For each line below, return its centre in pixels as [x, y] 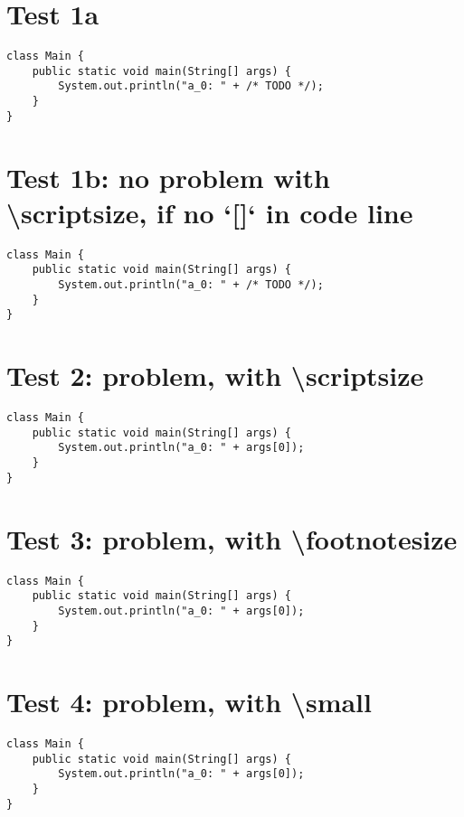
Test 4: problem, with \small [189, 701]
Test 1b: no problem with [168, 177]
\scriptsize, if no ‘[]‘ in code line [210, 212]
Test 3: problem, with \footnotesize [232, 538]
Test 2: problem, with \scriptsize [215, 376]
